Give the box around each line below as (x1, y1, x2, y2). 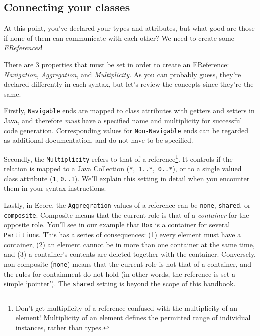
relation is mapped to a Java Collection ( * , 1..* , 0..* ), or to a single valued (4, 163, 242, 174)
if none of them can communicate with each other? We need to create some (4, 32, 234, 43)
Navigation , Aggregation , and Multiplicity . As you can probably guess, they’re (4, 69, 241, 79)
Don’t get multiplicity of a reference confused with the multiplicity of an (15, 302, 238, 313)
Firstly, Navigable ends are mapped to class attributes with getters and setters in (4, 105, 255, 116)
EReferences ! (4, 42, 43, 53)
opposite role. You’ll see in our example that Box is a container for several (4, 219, 230, 230)
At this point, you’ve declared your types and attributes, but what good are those (4, 23, 255, 33)
